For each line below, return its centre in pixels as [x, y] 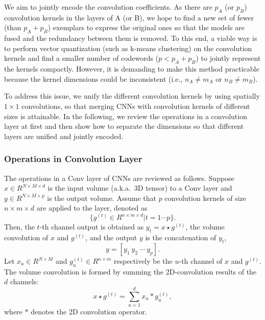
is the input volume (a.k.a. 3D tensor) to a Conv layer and [140, 188]
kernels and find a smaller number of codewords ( [81, 58]
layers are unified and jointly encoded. [64, 136]
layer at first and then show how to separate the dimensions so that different [124, 126]
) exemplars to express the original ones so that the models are [146, 27]
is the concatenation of [181, 237]
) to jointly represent [228, 58]
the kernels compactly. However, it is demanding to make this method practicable [132, 69]
